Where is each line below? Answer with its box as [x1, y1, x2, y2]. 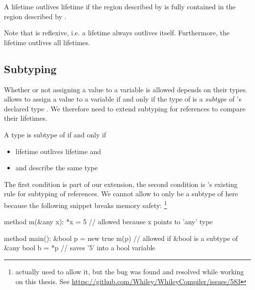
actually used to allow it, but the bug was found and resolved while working [15, 266, 244, 276]
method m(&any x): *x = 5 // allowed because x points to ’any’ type [4, 216, 213, 227]
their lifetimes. [4, 113, 48, 123]
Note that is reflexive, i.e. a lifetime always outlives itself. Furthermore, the [4, 27, 229, 38]
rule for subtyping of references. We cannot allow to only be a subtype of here [4, 188, 238, 199]
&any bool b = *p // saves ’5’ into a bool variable [4, 242, 155, 253]
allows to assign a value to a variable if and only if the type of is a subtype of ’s [4, 94, 242, 104]
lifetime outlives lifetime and [15, 146, 102, 156]
